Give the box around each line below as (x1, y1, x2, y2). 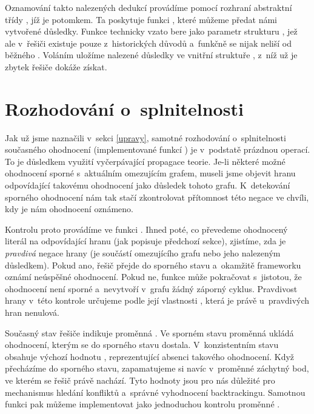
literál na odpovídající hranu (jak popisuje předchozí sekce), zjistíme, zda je (5, 235, 286, 247)
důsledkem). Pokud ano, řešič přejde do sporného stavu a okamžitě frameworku (5, 258, 301, 271)
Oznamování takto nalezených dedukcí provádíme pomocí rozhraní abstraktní (5, 1, 292, 13)
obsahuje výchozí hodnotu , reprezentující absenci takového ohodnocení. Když (5, 350, 295, 362)
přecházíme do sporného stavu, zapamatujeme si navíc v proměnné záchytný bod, (5, 362, 309, 375)
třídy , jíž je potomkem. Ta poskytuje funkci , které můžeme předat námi (5, 13, 277, 25)
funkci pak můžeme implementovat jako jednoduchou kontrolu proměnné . (5, 398, 280, 410)
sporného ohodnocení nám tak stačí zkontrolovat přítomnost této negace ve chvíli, (5, 190, 309, 203)
